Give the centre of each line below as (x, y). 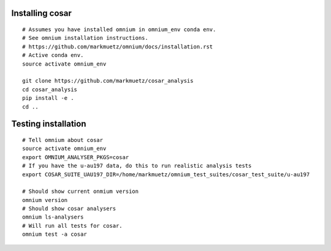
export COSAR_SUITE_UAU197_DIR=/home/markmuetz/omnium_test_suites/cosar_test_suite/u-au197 (166, 174)
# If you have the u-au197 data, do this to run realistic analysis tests (137, 166)
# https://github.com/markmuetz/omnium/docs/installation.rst (118, 47)
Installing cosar (41, 13)
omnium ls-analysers (53, 217)
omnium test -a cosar (55, 234)
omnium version (45, 200)
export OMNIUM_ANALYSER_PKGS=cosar (76, 157)
